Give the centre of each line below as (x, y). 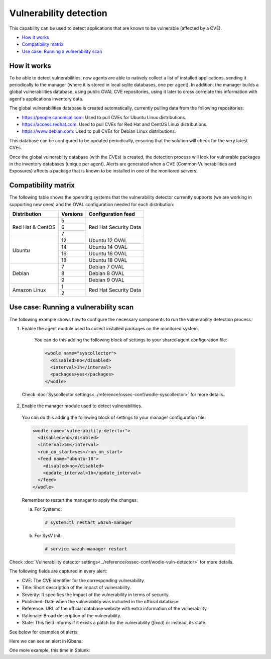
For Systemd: (48, 509)
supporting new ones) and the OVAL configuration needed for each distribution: (92, 204)
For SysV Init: (48, 536)
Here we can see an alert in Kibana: (46, 641)
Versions (72, 214)
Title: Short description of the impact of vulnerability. (76, 588)
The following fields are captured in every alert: (58, 571)
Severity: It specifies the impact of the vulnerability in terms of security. (96, 594)
